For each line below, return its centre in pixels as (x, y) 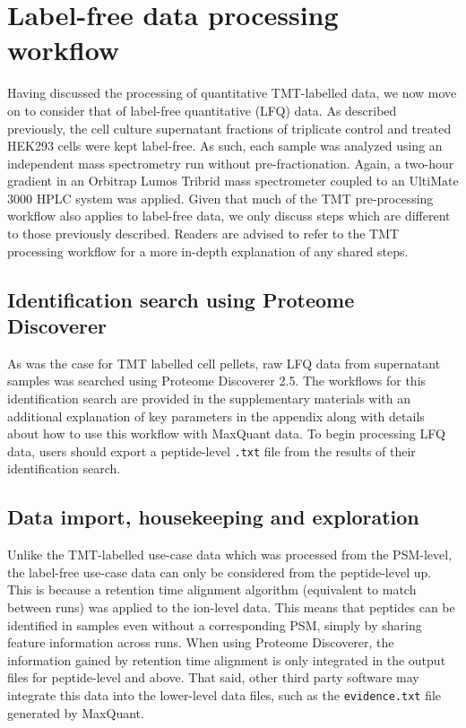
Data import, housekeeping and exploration (213, 517)
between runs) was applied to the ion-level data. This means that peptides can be (231, 607)
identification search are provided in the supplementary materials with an (209, 399)
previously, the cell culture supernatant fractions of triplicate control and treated (229, 128)
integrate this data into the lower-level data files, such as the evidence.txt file (224, 695)
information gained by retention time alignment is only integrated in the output (227, 659)
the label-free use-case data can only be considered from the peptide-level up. (220, 572)
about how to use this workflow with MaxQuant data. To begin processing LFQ (226, 433)
